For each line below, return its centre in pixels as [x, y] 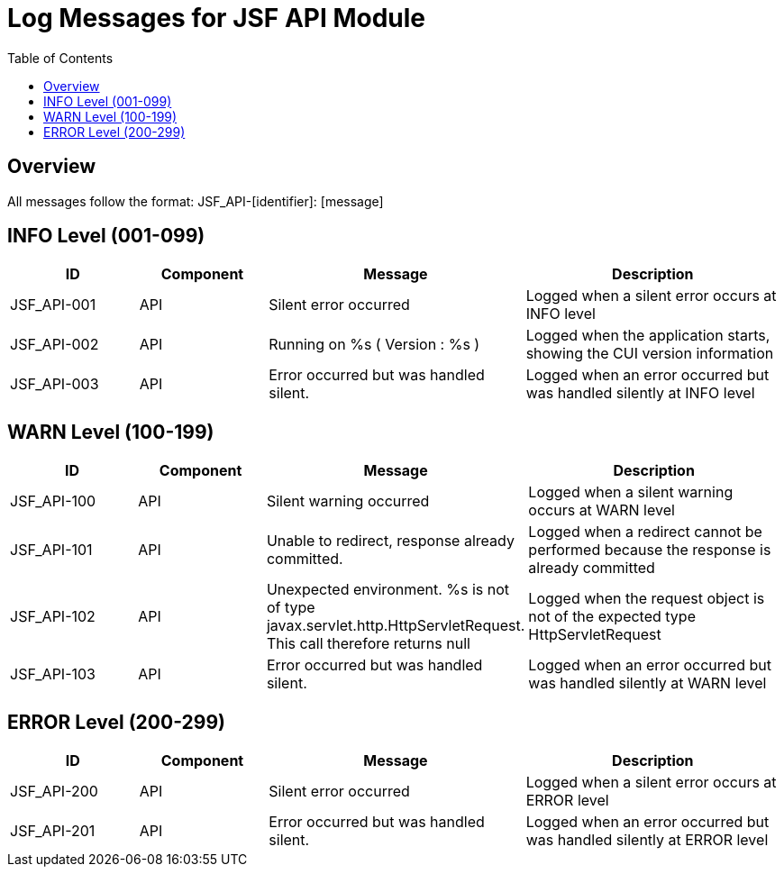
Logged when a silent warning [631, 492]
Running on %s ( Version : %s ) [374, 345]
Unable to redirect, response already [390, 541]
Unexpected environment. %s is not [388, 590]
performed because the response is [650, 550]
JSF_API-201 [53, 831]
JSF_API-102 [53, 617]
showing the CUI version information [650, 354]
